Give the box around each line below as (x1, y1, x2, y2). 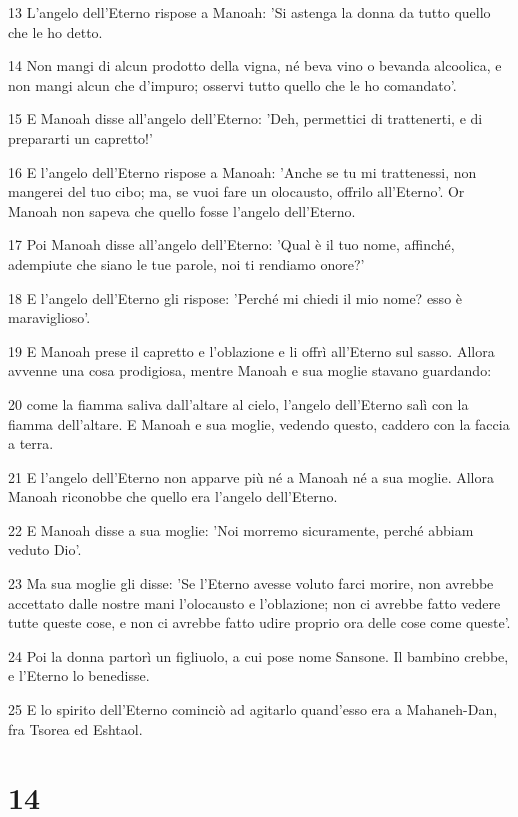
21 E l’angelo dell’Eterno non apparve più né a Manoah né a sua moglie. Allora (8, 466, 494, 487)
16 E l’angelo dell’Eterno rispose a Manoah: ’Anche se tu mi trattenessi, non (8, 161, 477, 182)
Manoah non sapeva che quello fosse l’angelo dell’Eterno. (8, 200, 356, 221)
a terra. (8, 433, 54, 454)
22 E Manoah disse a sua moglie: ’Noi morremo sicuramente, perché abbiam (8, 519, 474, 540)
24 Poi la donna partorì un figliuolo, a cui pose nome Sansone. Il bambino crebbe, (8, 645, 509, 666)
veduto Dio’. (8, 539, 82, 560)
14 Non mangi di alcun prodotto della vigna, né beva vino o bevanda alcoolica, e (8, 55, 502, 76)
